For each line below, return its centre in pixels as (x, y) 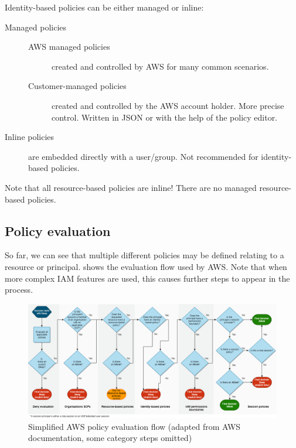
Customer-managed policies (77, 86)
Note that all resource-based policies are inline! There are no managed (131, 187)
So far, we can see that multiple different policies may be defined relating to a (144, 255)
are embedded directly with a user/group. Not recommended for (143, 156)
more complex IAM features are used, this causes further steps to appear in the (147, 278)
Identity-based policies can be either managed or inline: (104, 7)
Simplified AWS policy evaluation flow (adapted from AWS (135, 426)
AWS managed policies (69, 47)
